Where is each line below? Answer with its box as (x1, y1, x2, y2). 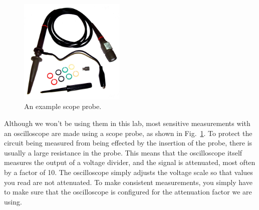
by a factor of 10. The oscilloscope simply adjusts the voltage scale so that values (4, 166, 253, 177)
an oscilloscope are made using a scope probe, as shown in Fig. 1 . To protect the (4, 127, 252, 138)
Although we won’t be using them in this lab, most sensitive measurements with (4, 117, 250, 128)
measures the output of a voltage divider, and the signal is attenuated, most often (4, 157, 255, 167)
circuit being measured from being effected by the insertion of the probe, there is (4, 137, 252, 148)
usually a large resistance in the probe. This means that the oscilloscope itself (4, 147, 242, 157)
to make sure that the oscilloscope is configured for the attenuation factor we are (4, 186, 252, 197)
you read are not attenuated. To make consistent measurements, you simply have (4, 176, 252, 187)
